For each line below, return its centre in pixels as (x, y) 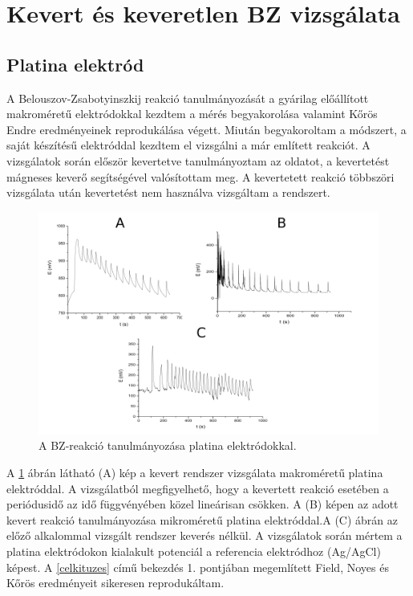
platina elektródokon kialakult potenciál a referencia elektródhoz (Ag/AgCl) (194, 551)
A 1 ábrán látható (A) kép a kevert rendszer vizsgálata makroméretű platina (195, 472)
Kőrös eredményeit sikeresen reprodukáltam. (115, 583)
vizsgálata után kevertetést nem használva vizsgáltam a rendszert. (168, 192)
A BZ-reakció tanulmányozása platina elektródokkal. (168, 445)
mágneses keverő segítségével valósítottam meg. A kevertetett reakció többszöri (200, 176)
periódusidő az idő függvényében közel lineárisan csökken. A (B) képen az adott (202, 504)
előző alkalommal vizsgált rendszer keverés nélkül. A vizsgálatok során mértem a (204, 535)
